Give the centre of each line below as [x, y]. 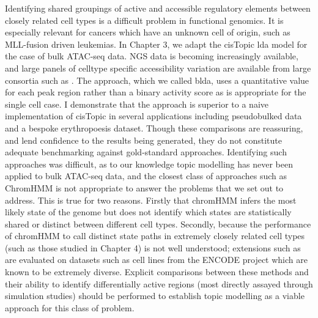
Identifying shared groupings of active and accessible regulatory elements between [158, 8]
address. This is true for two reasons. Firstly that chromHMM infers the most [151, 200]
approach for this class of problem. [70, 307]
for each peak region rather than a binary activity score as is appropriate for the [156, 92]
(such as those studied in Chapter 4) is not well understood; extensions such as [153, 247]
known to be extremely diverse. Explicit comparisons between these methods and [157, 272]
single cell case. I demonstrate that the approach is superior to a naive [137, 104]
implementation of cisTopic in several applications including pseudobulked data [153, 116]
